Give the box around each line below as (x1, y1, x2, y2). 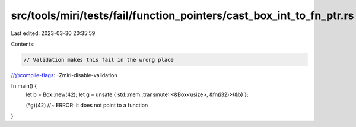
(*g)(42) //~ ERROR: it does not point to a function (26, 101, 148, 109)
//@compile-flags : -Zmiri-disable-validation (11, 71, 118, 78)
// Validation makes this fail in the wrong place (23, 56, 174, 63)
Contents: (11, 40, 35, 47)
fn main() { (11, 82, 37, 90)
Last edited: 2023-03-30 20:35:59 (11, 30, 96, 37)
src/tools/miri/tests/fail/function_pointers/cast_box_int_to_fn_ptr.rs (11, 9, 354, 22)
